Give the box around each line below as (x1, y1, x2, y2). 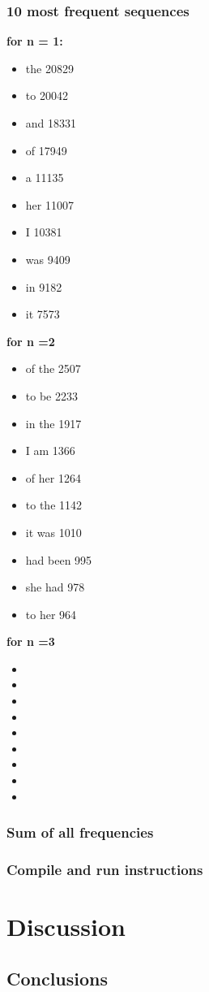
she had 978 (25, 578, 85, 596)
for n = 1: (6, 32, 63, 50)
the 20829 (25, 59, 74, 76)
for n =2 (6, 332, 55, 349)
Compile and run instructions (6, 859, 203, 879)
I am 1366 (25, 442, 75, 459)
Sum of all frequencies (6, 822, 154, 843)
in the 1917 (25, 414, 82, 431)
